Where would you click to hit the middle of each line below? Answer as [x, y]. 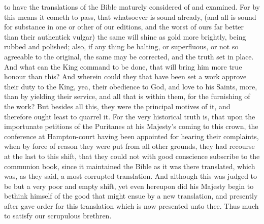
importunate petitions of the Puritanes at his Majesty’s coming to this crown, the [131, 126]
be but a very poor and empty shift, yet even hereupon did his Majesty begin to [129, 186]
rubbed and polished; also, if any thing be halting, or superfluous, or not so [121, 46]
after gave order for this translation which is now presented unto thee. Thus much [131, 205]
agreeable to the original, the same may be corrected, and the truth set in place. [129, 56]
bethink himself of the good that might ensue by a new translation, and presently [131, 196]
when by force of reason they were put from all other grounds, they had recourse [129, 146]
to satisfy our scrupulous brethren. [58, 216]
